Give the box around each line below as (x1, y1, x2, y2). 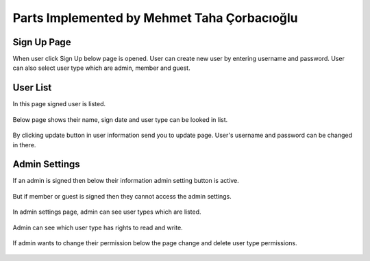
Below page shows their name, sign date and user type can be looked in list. (12, 115, 228, 123)
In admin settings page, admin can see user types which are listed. (12, 208, 201, 216)
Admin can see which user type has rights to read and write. (12, 223, 183, 232)
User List (12, 82, 52, 94)
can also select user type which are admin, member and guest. (12, 64, 191, 72)
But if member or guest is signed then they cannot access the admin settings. (12, 192, 232, 200)
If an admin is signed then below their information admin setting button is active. (12, 177, 239, 185)
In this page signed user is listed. (12, 100, 106, 108)
